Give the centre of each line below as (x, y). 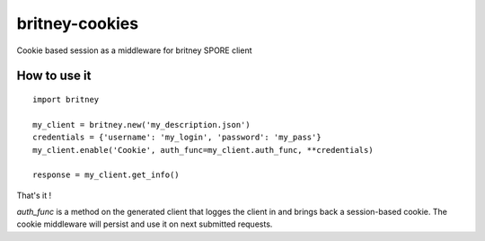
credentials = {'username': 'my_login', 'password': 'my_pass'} (177, 138)
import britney (66, 99)
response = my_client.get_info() (106, 175)
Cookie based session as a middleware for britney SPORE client (134, 50)
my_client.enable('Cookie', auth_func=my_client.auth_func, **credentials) (203, 150)
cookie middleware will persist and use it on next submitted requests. (145, 224)
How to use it (54, 76)
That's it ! (34, 195)
